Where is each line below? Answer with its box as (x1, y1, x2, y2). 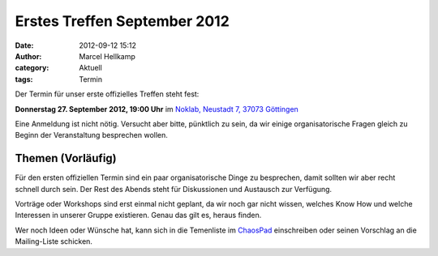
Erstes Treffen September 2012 (15, 12, 230, 30)
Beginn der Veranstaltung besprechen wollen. (15, 130, 168, 140)
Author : (15, 51, 42, 61)
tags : (15, 74, 33, 84)
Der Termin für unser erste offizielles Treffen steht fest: (15, 89, 200, 99)
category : (15, 63, 49, 73)
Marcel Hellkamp (79, 51, 135, 61)
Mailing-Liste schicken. (15, 237, 93, 246)
